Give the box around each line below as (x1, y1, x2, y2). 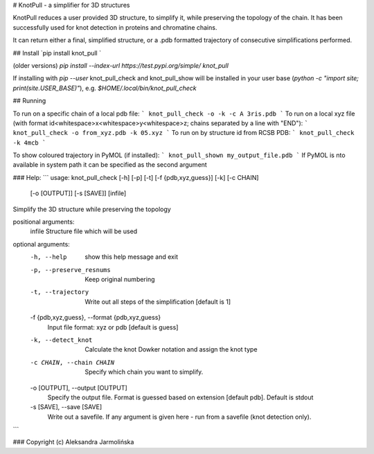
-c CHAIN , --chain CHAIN (30, 358, 114, 366)
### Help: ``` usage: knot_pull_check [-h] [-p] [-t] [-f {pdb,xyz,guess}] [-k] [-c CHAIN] (12, 173, 259, 181)
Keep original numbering (84, 275, 155, 283)
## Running (12, 97, 46, 105)
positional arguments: (12, 218, 75, 226)
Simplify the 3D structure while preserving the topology (12, 205, 171, 213)
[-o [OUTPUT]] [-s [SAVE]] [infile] (30, 189, 127, 197)
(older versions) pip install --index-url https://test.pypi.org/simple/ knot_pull (12, 61, 229, 69)
